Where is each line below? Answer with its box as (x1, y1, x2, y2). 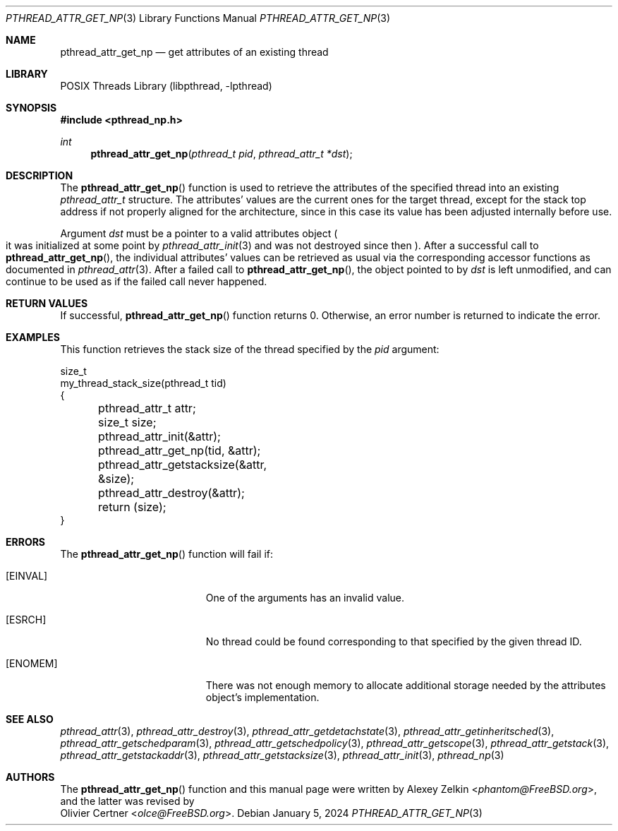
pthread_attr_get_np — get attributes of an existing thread (60, 46, 329, 58)
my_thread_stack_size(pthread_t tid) (60, 377, 226, 389)
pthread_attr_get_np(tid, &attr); (98, 443, 261, 458)
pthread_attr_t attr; (98, 401, 196, 415)
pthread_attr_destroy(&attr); (98, 486, 245, 500)
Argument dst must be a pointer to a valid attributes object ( (60, 227, 338, 239)
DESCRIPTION (6, 169, 73, 181)
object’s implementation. (205, 691, 320, 703)
